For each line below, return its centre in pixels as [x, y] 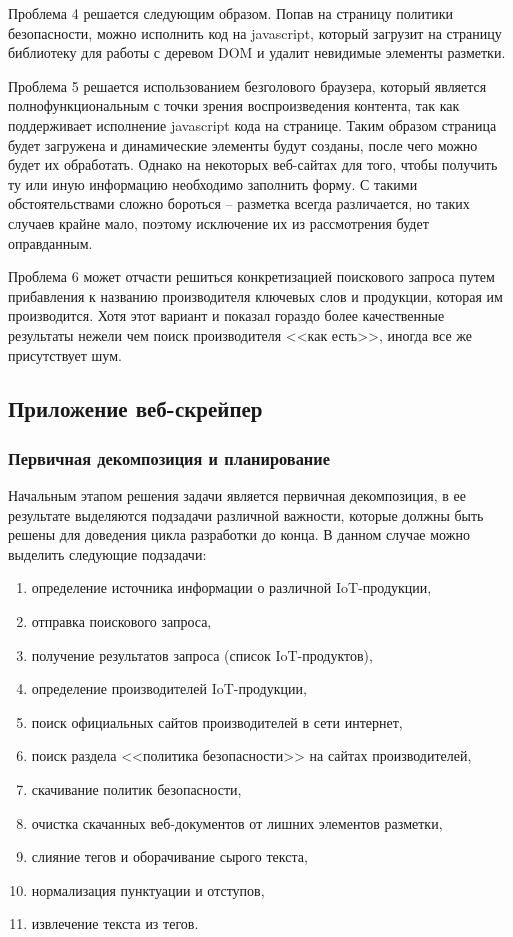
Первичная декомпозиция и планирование [169, 457]
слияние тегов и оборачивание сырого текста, [169, 856]
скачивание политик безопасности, [136, 789]
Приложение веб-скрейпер [135, 408]
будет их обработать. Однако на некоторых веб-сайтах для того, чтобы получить [253, 164]
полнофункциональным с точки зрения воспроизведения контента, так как [234, 105]
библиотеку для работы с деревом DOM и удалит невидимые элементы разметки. [257, 52]
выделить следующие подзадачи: [107, 553]
